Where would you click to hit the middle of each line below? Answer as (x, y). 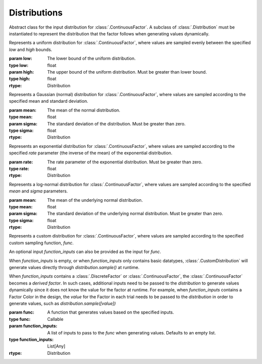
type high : (20, 79)
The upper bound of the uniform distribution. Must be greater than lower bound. (127, 72)
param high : (21, 72)
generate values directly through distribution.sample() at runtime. (74, 268)
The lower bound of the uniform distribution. (91, 59)
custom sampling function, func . (41, 243)
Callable (55, 319)
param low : (21, 59)
